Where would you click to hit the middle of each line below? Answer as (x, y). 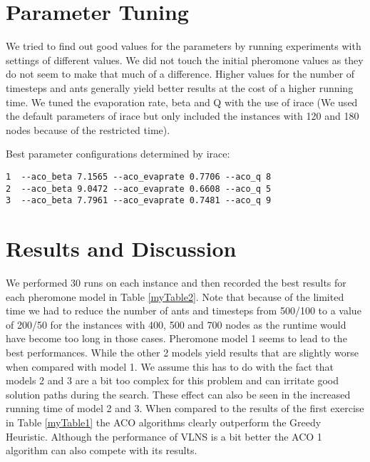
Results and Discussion (121, 248)
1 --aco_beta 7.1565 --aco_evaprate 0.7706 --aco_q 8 (139, 176)
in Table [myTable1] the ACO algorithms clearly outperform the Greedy (164, 422)
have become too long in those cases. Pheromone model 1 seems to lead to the (176, 338)
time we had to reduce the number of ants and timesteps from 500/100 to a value (184, 310)
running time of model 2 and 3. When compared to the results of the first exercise (185, 408)
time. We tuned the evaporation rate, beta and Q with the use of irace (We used (182, 102)
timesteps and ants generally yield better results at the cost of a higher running (180, 87)
